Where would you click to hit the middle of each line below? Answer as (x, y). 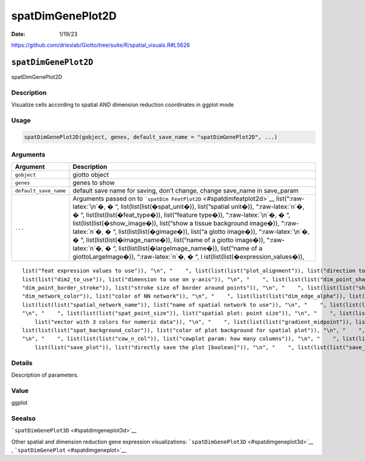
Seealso (23, 418)
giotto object (91, 175)
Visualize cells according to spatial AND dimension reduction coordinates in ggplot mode (123, 104)
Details (22, 363)
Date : (18, 34)
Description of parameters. (45, 375)
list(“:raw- (290, 199)
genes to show (94, 183)
